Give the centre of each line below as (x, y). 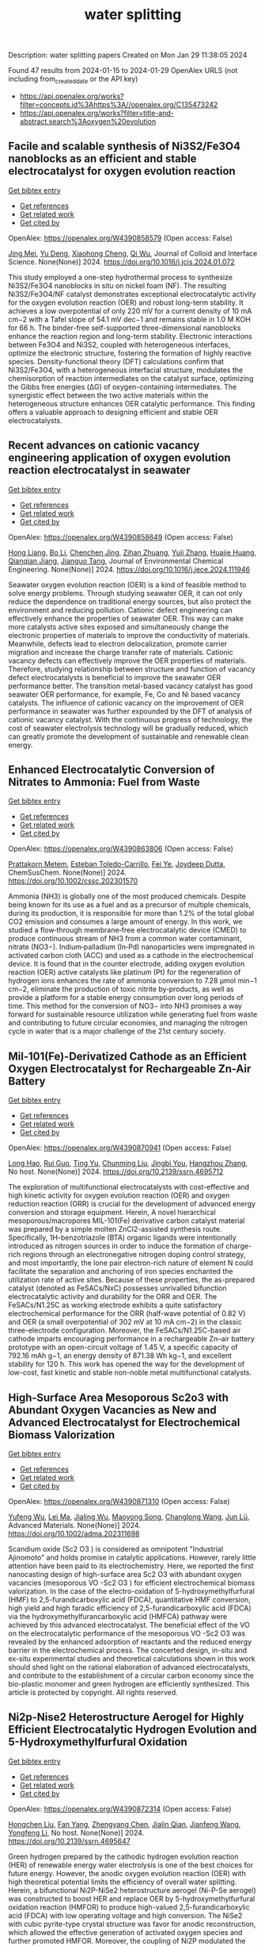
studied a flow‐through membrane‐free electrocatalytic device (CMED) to (127, 930)
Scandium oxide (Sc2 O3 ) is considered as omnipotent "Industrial (116, 1549)
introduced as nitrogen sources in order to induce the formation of (116, 1246)
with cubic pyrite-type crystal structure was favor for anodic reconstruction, (132, 1924)
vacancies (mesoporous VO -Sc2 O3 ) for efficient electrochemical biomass (132, 1583)
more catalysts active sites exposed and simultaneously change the (119, 627)
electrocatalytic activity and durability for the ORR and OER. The (113, 1297)
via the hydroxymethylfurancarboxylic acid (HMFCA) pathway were (118, 1617)
